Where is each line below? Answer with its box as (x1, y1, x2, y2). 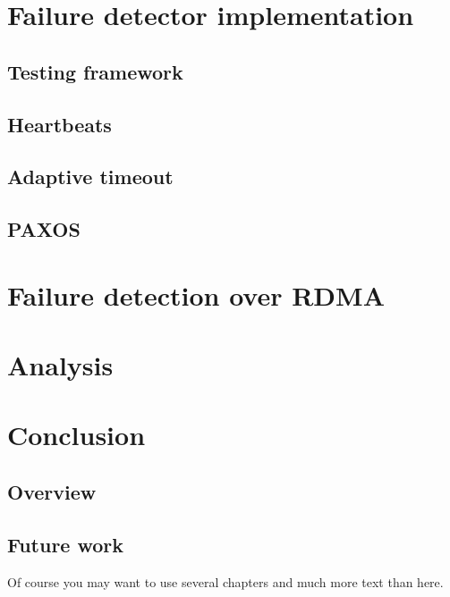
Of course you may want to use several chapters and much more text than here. (7, 572, 444, 591)
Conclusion (7, 416, 146, 453)
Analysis (7, 347, 114, 383)
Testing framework (7, 57, 183, 85)
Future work (7, 530, 124, 558)
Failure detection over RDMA (7, 276, 385, 313)
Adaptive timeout (7, 163, 174, 190)
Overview (7, 478, 97, 506)
